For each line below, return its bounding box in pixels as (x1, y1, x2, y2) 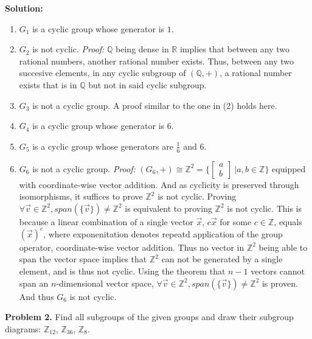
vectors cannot (251, 265, 305, 278)
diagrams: (5, 322, 41, 335)
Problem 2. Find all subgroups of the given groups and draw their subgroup (5, 310, 294, 323)
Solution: (5, 2, 43, 14)
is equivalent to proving (125, 201, 212, 214)
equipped (272, 162, 306, 175)
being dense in (116, 43, 169, 55)
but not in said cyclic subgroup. (88, 78, 207, 91)
